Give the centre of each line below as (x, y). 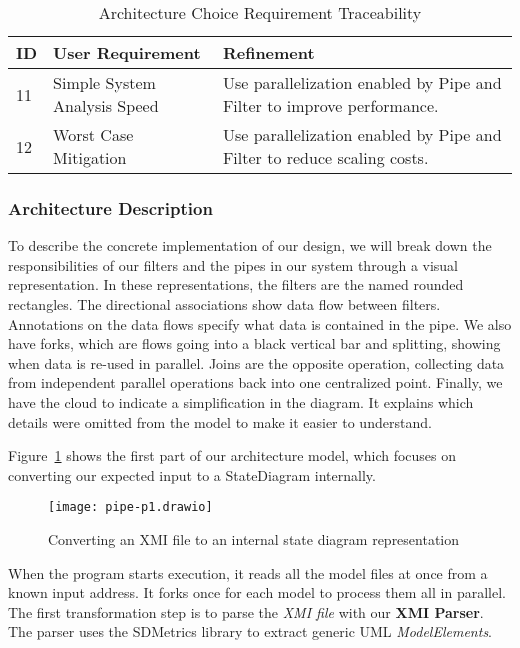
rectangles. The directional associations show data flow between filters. (224, 304)
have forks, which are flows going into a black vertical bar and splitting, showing (254, 343)
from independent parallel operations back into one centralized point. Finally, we (255, 382)
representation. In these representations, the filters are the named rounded (236, 284)
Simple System (104, 82)
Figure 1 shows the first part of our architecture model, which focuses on (232, 455)
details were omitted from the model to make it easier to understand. (220, 421)
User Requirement (127, 52)
